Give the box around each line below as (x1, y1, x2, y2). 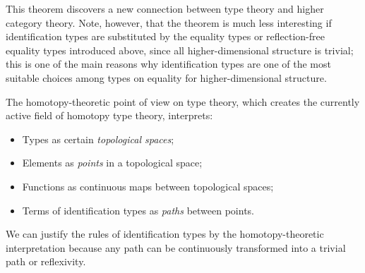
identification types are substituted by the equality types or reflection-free (6, 29, 325, 44)
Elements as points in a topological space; (22, 155, 203, 170)
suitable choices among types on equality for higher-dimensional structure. (6, 70, 327, 85)
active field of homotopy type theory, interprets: (6, 108, 213, 123)
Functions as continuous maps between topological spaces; (22, 178, 274, 193)
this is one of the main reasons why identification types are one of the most (6, 56, 331, 71)
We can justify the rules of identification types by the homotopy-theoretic (6, 226, 324, 241)
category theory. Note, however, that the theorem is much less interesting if (6, 15, 332, 30)
